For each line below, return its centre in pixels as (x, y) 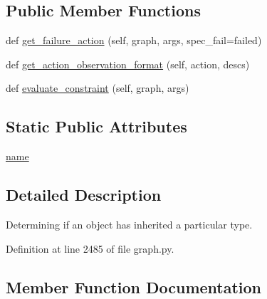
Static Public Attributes (96, 126)
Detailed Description (84, 195)
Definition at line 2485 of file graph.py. (90, 248)
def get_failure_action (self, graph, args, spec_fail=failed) (134, 40)
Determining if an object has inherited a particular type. (129, 224)
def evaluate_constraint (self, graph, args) (98, 88)
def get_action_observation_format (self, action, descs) (128, 64)
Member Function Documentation (134, 287)
